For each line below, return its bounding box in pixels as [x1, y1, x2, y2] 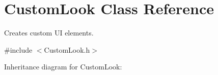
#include [4, 44, 33, 55]
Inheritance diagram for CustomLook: [4, 61, 122, 72]
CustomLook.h [44, 44, 90, 55]
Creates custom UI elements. [4, 27, 94, 38]
